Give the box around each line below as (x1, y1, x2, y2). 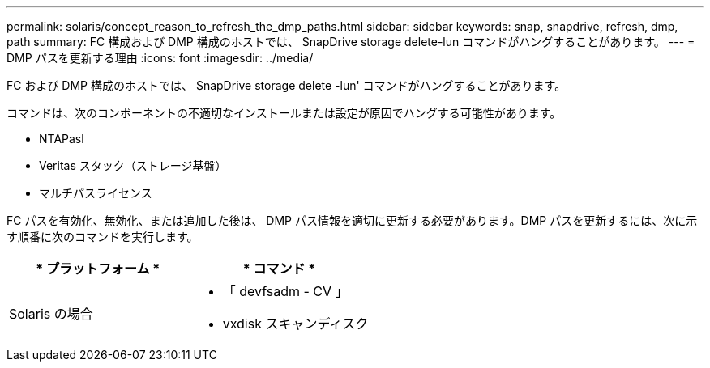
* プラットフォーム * (36, 260, 160, 277)
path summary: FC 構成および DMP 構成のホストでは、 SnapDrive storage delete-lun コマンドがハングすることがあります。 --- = (6, 35, 695, 49)
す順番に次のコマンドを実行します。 (6, 230, 199, 243)
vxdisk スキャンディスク (222, 315, 369, 332)
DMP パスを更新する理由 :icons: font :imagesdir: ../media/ (6, 51, 314, 65)
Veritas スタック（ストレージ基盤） (39, 159, 227, 172)
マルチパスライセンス (39, 186, 152, 200)
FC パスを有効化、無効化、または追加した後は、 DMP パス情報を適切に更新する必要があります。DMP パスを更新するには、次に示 (6, 214, 698, 227)
